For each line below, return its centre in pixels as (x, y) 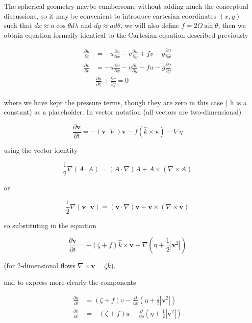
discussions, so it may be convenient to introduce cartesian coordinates (110, 15)
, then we (232, 25)
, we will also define (150, 25)
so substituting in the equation (50, 225)
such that (18, 25)
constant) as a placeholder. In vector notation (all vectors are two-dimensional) (123, 112)
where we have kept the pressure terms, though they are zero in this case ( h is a (125, 102)
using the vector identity (41, 150)
